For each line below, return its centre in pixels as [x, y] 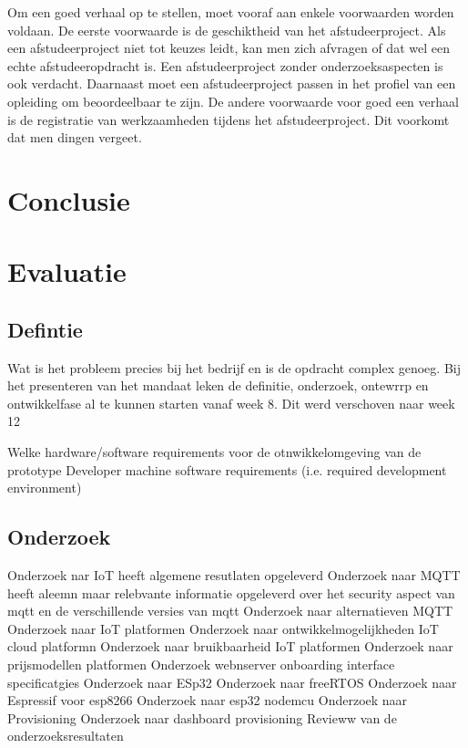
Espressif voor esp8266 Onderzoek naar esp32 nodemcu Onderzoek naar [208, 700]
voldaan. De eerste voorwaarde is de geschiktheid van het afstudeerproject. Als [227, 30]
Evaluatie [67, 271]
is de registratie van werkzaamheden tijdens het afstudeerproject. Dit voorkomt [229, 119]
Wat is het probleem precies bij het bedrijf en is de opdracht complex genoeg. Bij [234, 367]
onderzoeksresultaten [66, 736]
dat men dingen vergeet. [75, 137]
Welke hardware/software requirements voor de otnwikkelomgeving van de [214, 452]
